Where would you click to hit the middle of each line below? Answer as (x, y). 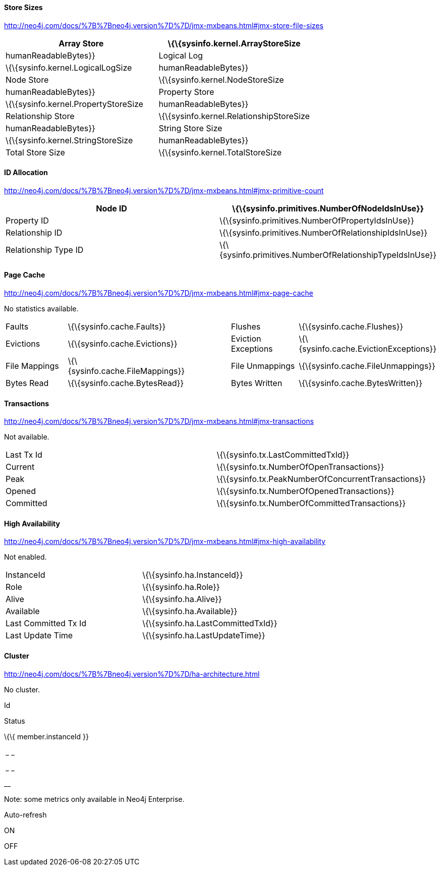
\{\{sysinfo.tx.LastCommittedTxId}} (283, 455)
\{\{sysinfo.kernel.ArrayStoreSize (234, 43)
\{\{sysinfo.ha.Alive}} (182, 599)
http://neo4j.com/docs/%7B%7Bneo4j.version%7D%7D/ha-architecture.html (132, 674)
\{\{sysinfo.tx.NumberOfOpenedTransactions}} (306, 491)
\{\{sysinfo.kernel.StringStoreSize (69, 140)
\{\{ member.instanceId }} (47, 736)
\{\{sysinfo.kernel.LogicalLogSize (69, 67)
